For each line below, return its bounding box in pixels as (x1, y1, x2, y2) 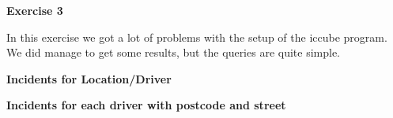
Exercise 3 (6, 2, 63, 18)
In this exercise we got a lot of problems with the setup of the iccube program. (6, 28, 387, 45)
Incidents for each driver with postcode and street (6, 97, 286, 113)
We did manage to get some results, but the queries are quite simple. (6, 44, 341, 61)
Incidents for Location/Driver (6, 70, 172, 87)
